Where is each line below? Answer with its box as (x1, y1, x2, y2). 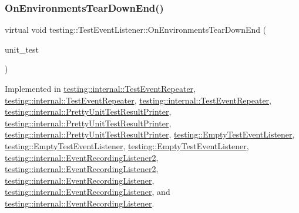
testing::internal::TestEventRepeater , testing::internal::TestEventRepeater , (5, 94, 271, 106)
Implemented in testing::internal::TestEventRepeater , (5, 83, 196, 94)
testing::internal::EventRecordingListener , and (5, 185, 170, 198)
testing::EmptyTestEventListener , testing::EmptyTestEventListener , (5, 139, 249, 152)
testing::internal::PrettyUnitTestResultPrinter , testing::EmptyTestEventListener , (5, 128, 295, 140)
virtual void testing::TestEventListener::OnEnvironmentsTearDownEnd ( (5, 23, 267, 36)
